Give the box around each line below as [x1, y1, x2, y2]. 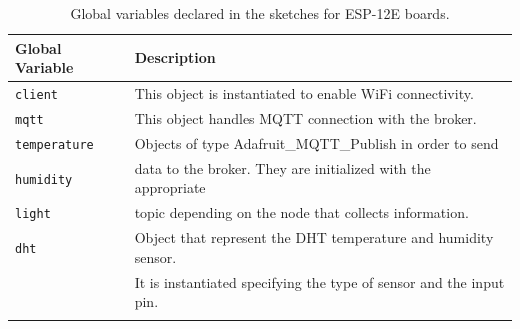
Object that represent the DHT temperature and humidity [134, 227, 494, 248]
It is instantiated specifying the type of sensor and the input [134, 271, 505, 292]
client [15, 88, 58, 103]
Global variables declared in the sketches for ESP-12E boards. [70, 3, 450, 23]
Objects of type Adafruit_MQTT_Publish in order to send [134, 132, 499, 153]
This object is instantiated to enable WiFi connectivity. [134, 83, 474, 104]
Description [134, 47, 216, 68]
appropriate [134, 177, 206, 198]
